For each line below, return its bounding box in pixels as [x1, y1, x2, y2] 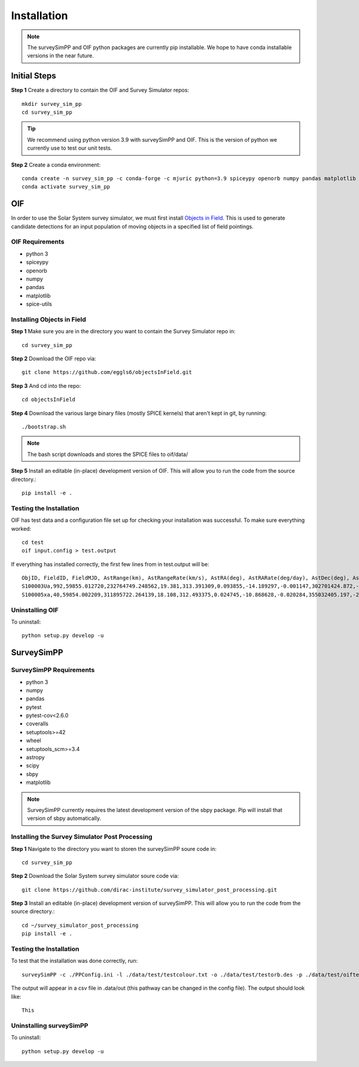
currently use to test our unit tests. [27, 144, 112, 152]
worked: [11, 525, 32, 532]
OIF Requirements [11, 238, 65, 246]
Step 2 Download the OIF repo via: [11, 355, 96, 362]
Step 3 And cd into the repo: [11, 382, 81, 389]
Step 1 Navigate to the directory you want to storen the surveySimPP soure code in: [11, 845, 217, 852]
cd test [22, 539, 44, 546]
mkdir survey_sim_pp [22, 101, 82, 107]
